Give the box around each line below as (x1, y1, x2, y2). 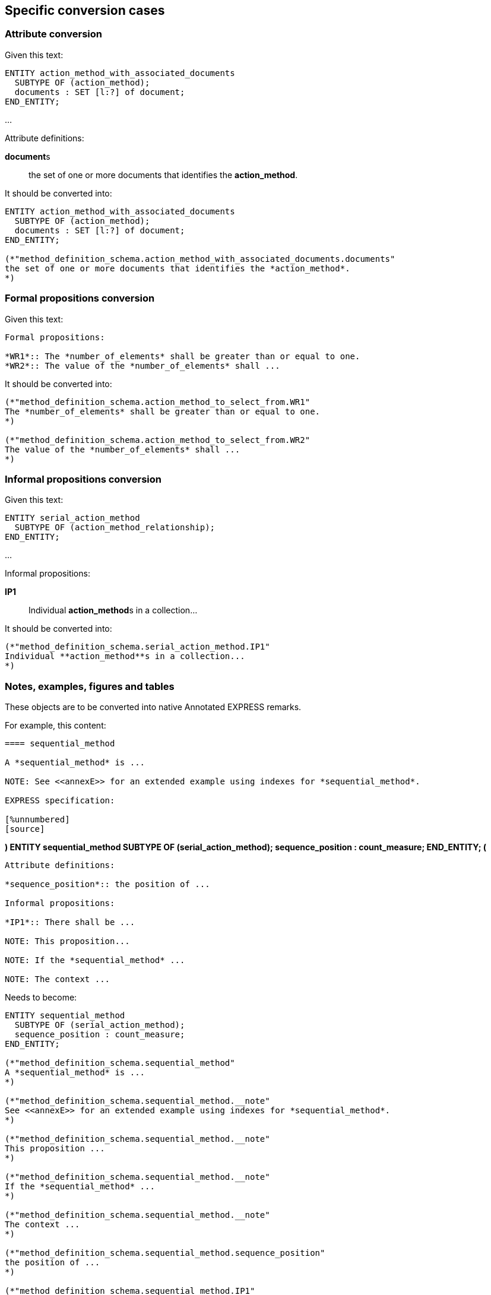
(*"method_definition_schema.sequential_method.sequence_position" (5, 1248, 325, 1258)
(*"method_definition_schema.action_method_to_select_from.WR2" (5, 435, 311, 445)
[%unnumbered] (5, 815, 70, 825)
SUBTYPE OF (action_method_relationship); (14, 523, 216, 533)
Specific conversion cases (5, 3, 165, 18)
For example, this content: (5, 720, 106, 731)
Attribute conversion (5, 28, 102, 40)
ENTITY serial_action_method (5, 513, 140, 523)
